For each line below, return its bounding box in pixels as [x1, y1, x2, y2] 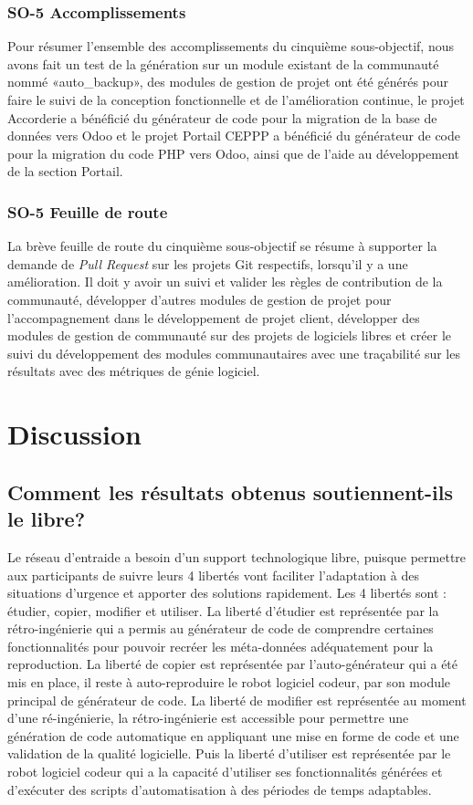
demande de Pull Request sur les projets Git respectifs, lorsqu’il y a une [7, 254, 408, 273]
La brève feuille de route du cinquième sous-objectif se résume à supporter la [7, 236, 437, 256]
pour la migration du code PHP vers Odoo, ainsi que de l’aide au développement [7, 143, 459, 162]
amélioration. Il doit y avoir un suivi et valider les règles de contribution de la [7, 272, 443, 291]
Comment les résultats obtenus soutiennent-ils [7, 477, 453, 506]
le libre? [7, 505, 86, 533]
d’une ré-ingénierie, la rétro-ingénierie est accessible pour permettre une [7, 708, 409, 727]
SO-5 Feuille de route [7, 200, 168, 223]
